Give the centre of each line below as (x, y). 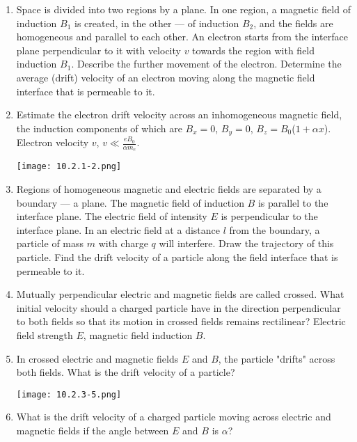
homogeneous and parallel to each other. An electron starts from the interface (182, 37)
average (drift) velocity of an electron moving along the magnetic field (166, 77)
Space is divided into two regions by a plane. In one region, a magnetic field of (183, 9)
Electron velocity (53, 142)
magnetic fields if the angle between (93, 431)
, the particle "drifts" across (277, 358)
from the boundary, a (275, 229)
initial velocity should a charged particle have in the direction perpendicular (178, 307)
